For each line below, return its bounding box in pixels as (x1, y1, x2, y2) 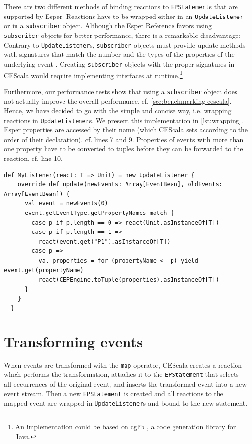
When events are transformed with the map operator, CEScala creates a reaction (4, 359, 242, 370)
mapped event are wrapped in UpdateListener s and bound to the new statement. (4, 398, 248, 408)
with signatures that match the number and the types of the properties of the (4, 49, 235, 59)
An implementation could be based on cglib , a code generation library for (15, 421, 236, 431)
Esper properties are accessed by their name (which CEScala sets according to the (4, 124, 248, 135)
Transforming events (4, 331, 143, 351)
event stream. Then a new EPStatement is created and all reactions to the (4, 388, 223, 398)
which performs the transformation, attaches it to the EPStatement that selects (4, 369, 239, 379)
